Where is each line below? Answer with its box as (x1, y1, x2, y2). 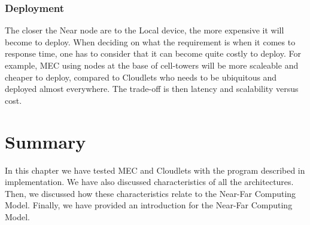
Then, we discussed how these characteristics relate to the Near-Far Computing (5, 187, 296, 199)
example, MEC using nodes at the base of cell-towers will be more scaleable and (5, 59, 299, 71)
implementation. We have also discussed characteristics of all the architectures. (5, 175, 294, 188)
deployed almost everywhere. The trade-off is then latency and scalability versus (5, 82, 299, 95)
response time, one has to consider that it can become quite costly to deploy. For (5, 47, 301, 60)
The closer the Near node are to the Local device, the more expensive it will (5, 24, 284, 36)
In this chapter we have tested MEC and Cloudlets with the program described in (5, 164, 305, 176)
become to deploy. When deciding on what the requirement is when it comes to (5, 35, 296, 48)
